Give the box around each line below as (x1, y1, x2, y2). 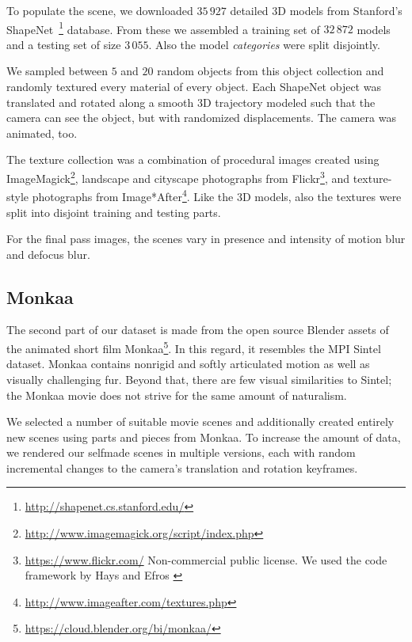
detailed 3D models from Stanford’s (230, 2, 402, 18)
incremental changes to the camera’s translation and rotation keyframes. (6, 459, 358, 476)
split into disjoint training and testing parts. (6, 203, 221, 220)
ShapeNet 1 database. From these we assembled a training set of (6, 18, 320, 37)
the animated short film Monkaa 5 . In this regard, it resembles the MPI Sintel (6, 338, 381, 356)
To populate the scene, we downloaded (6, 2, 193, 18)
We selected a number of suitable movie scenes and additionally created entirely (6, 413, 395, 430)
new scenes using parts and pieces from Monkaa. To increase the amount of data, (6, 428, 401, 445)
